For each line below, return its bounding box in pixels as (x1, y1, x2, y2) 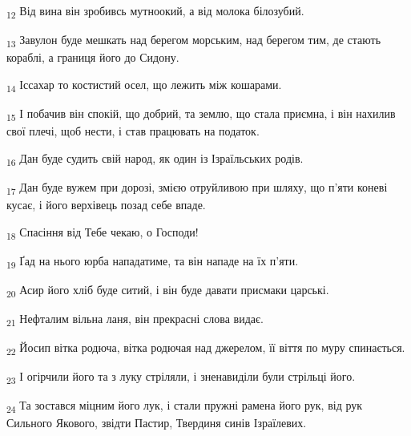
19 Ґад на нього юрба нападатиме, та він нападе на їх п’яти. (6, 252, 299, 271)
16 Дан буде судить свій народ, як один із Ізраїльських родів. (6, 149, 304, 168)
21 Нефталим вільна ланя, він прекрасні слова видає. (6, 309, 264, 329)
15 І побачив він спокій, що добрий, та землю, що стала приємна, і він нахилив (6, 104, 396, 123)
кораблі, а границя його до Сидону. (6, 49, 179, 66)
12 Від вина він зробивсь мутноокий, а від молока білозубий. (6, 2, 304, 21)
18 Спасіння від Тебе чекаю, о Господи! (6, 223, 199, 242)
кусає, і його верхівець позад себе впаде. (6, 196, 206, 212)
